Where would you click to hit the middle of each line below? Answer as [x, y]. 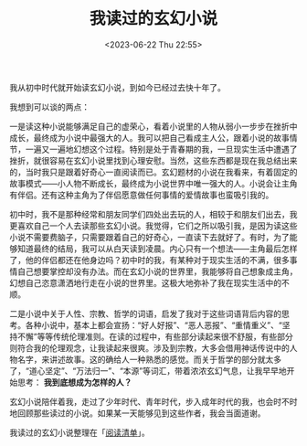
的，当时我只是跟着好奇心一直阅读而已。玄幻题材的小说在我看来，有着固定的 [153, 172]
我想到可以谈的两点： [49, 107]
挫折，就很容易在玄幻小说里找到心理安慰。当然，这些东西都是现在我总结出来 [153, 160]
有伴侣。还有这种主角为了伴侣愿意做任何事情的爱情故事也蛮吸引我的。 [142, 195]
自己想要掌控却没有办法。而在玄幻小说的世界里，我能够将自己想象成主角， [157, 271]
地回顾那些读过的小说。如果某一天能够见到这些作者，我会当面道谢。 [138, 413]
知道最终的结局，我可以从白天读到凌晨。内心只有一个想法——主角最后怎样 [157, 249]
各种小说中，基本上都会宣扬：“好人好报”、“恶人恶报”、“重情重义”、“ [154, 324]
